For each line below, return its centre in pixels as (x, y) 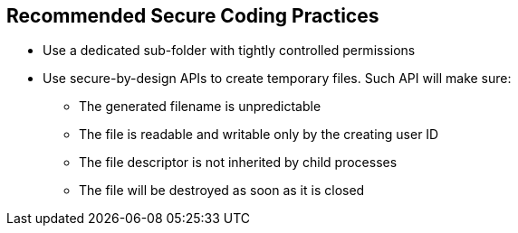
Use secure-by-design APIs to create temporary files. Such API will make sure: (277, 79)
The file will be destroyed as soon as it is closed (222, 191)
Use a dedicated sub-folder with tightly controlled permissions (229, 51)
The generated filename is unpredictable (200, 107)
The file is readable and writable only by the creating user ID (259, 135)
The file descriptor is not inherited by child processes (238, 163)
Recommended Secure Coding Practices (193, 16)
